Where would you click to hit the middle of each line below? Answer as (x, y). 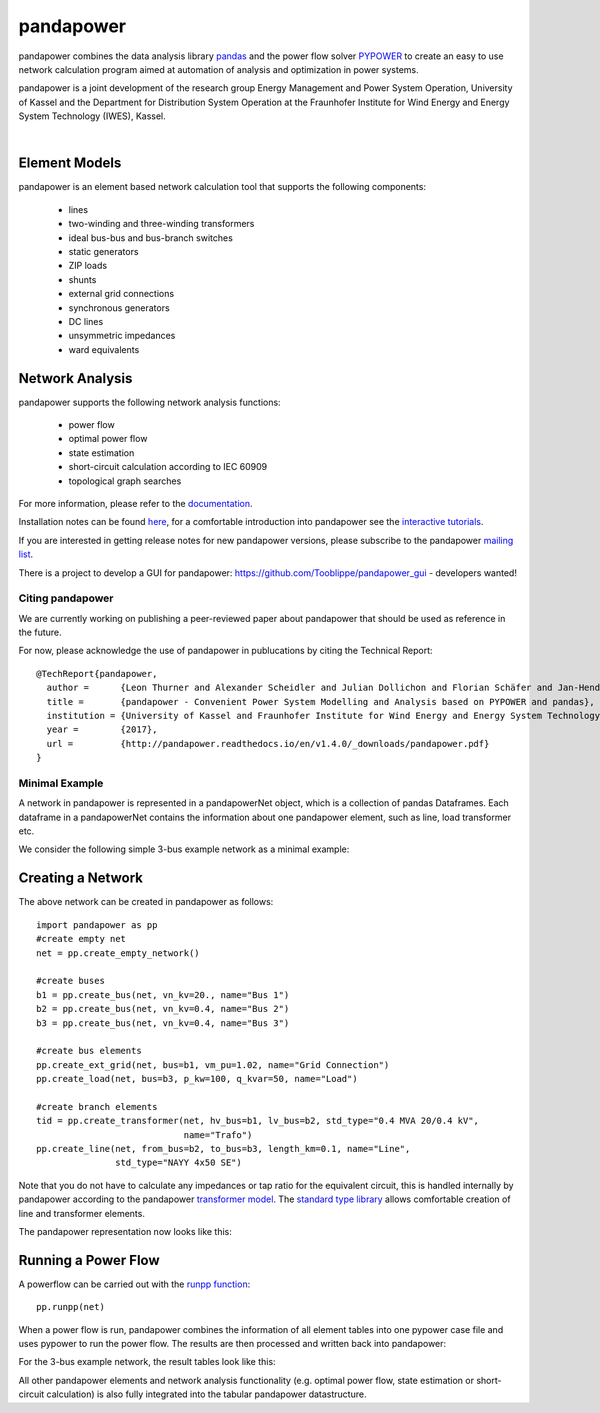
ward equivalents (104, 349)
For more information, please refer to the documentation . (135, 503)
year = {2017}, (102, 729)
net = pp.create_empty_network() (118, 953)
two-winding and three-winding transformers (161, 224)
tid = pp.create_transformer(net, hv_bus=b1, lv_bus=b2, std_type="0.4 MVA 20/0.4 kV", (258, 1121)
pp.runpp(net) (70, 1307)
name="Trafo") (218, 1134)
